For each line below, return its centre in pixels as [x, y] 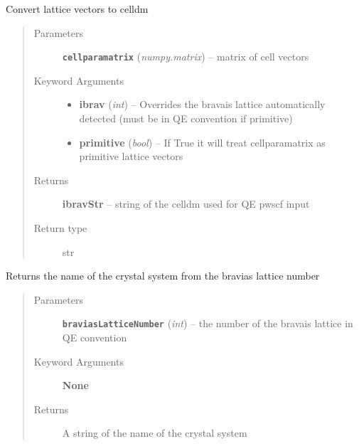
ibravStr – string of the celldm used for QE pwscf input [186, 204]
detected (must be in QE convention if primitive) [186, 118]
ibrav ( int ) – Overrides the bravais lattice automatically [202, 104]
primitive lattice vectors [131, 156]
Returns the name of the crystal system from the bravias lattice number [163, 276]
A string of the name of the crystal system [155, 433]
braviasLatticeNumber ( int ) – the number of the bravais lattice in [208, 323]
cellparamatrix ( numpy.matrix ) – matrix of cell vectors [186, 57]
